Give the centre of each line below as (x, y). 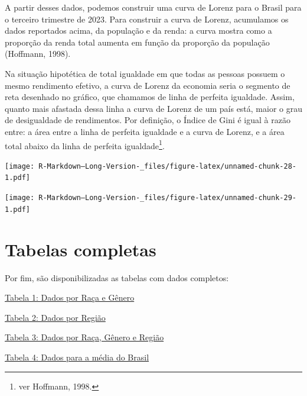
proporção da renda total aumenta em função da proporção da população (137, 42)
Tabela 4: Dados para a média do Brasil (77, 357)
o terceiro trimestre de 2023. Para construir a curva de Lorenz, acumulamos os (147, 19)
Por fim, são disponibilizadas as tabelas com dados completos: (117, 277)
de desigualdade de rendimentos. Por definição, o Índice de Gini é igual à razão (148, 120)
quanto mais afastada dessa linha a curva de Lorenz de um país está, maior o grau (153, 108)
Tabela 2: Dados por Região (55, 317)
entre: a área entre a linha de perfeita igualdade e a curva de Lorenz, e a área (145, 131)
